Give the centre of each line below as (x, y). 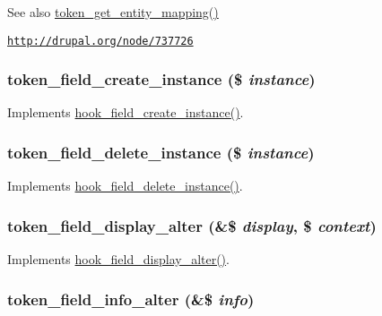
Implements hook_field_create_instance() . (126, 112)
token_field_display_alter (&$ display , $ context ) (192, 225)
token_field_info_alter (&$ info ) (131, 299)
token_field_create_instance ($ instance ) (161, 79)
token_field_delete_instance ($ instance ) (161, 152)
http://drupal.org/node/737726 (100, 41)
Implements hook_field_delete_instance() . (125, 186)
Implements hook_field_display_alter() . (118, 259)
